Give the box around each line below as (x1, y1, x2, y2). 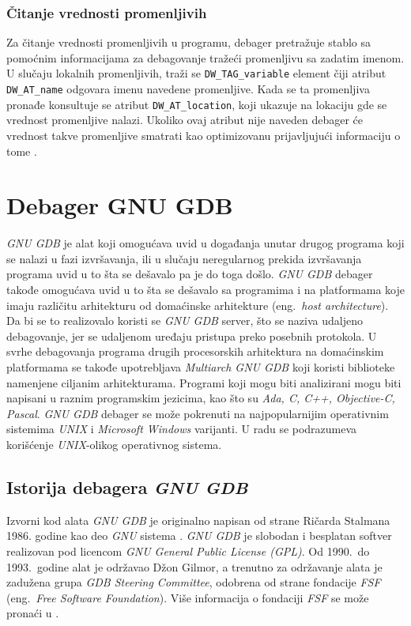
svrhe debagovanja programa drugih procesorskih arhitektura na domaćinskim (6, 343, 384, 360)
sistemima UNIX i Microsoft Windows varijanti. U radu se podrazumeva (6, 420, 357, 437)
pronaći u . (6, 605, 59, 621)
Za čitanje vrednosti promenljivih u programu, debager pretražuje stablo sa (6, 34, 371, 51)
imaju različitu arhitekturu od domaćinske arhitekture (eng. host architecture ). (6, 296, 389, 313)
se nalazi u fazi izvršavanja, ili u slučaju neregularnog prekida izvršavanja (6, 250, 362, 266)
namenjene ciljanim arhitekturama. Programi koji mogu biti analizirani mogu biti (6, 374, 402, 390)
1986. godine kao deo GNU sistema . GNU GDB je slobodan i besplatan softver (6, 527, 392, 544)
